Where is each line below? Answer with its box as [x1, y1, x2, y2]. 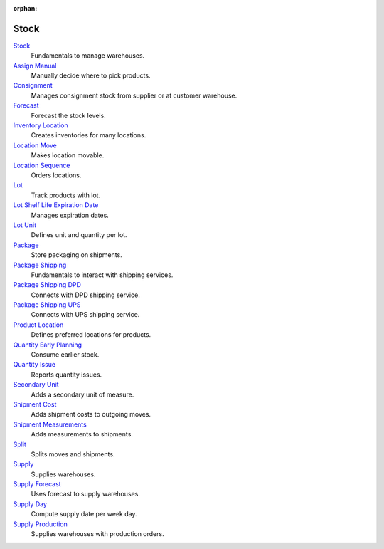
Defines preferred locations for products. [31, 330, 151, 339]
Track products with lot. [31, 191, 101, 199]
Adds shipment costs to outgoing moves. [31, 410, 151, 419]
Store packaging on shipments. [31, 251, 122, 259]
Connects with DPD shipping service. [31, 291, 140, 299]
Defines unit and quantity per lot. [31, 231, 127, 239]
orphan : [13, 4, 38, 12]
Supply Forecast [13, 480, 61, 488]
